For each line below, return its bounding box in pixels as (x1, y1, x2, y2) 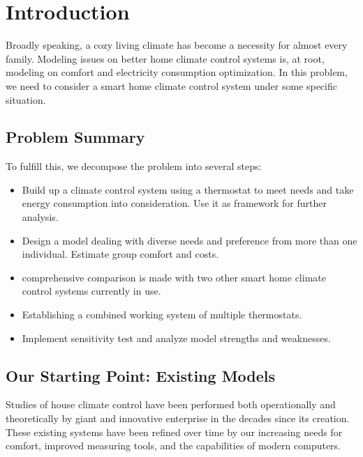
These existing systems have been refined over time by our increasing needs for (6, 424, 343, 439)
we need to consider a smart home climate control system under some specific (6, 78, 337, 93)
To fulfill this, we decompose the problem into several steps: (6, 159, 262, 173)
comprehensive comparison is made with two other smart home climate (22, 270, 326, 284)
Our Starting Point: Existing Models (6, 364, 276, 386)
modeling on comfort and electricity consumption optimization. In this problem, (6, 65, 348, 79)
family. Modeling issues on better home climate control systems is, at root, (6, 51, 325, 65)
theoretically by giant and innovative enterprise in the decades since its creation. (6, 411, 350, 426)
